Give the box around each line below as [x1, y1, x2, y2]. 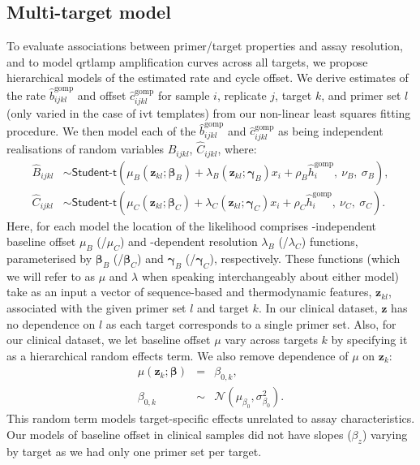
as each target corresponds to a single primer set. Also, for [105, 315, 396, 332]
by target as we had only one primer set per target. [6, 442, 262, 459]
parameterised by [6, 249, 92, 266]
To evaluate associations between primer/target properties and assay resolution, [6, 37, 403, 54]
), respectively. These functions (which [209, 249, 401, 266]
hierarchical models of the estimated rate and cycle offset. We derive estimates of [6, 69, 409, 86]
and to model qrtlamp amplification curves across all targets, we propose [6, 53, 368, 70]
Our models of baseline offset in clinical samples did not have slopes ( [6, 425, 352, 442]
